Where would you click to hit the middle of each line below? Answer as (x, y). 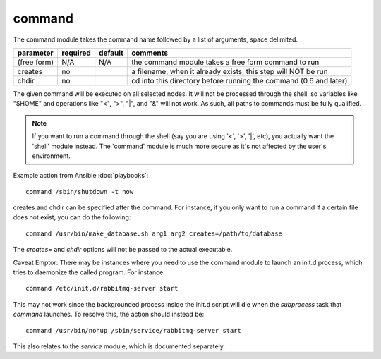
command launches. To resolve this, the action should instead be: (109, 315)
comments (150, 53)
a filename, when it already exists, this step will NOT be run (230, 71)
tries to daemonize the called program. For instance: (89, 272)
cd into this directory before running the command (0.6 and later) (240, 80)
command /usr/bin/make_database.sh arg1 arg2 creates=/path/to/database (154, 233)
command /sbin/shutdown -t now (80, 191)
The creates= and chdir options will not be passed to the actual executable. (123, 250)
